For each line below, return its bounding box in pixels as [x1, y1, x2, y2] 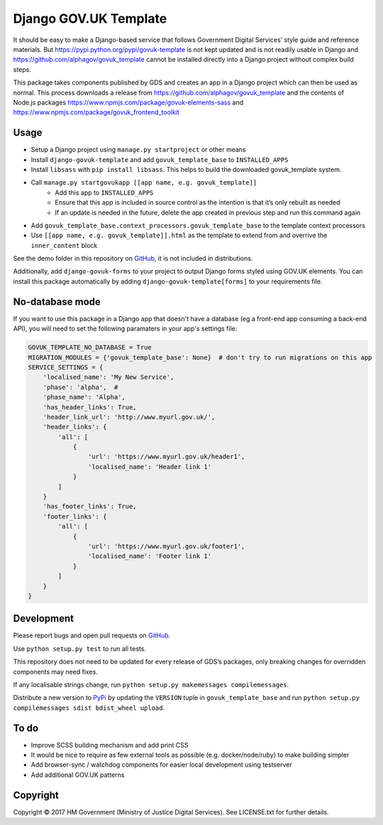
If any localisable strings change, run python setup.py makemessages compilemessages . [13, 680, 289, 689]
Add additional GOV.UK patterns [30, 770, 125, 779]
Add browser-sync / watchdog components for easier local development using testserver [30, 760, 292, 769]
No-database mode [13, 296, 101, 308]
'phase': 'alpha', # [43, 383, 118, 391]
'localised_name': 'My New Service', [43, 373, 174, 382]
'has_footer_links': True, [43, 502, 138, 511]
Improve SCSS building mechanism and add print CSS [30, 740, 189, 749]
